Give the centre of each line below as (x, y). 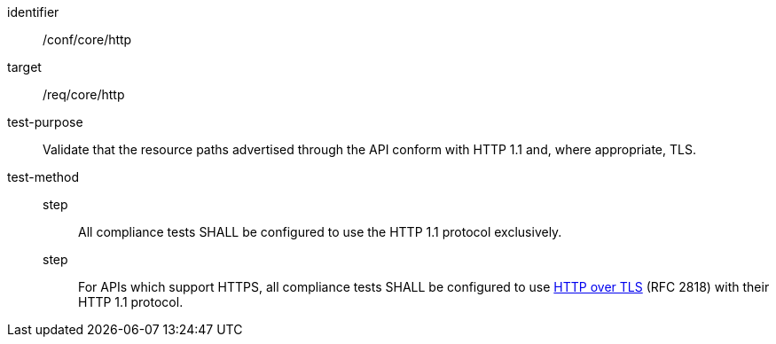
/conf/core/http (87, 39)
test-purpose (45, 122)
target (24, 67)
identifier (33, 12)
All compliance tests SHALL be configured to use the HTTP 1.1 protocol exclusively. (320, 232)
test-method (43, 177)
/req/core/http (84, 94)
